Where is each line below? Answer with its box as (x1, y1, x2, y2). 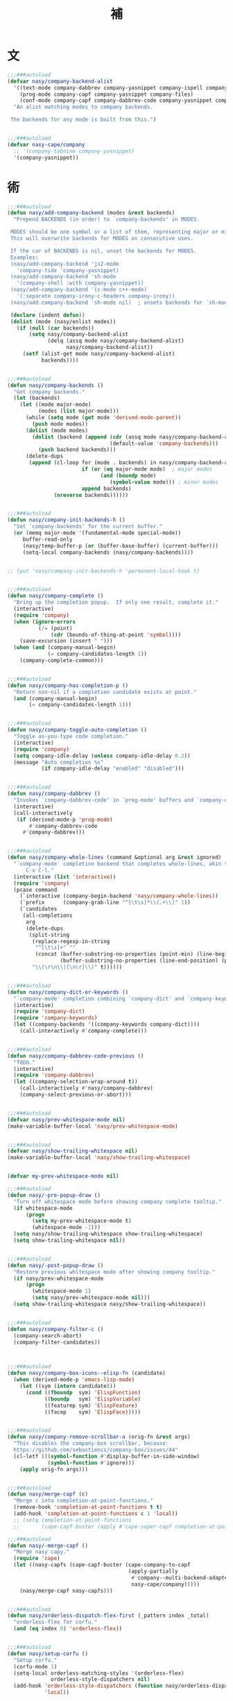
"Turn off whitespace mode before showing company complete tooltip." (13, 1198, 222, 1205)
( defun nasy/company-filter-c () (7, 1326, 104, 1332)
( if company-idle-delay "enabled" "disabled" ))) (41, 765, 185, 772)
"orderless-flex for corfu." (13, 1618, 98, 1626)
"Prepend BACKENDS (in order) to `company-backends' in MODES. (13, 216, 200, 223)
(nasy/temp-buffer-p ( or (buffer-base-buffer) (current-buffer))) (22, 542, 218, 549)
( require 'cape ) (13, 1555, 60, 1562)
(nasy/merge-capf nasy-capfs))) (19, 1587, 113, 1594)
